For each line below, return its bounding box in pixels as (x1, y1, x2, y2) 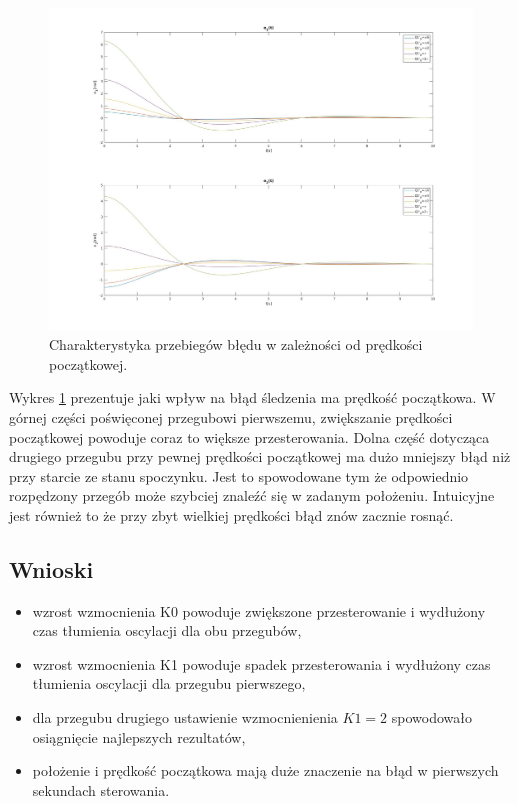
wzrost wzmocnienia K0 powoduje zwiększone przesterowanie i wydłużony (32, 600, 486, 621)
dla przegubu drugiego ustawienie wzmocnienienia (32, 707, 338, 728)
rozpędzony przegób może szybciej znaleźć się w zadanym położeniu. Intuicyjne (9, 485, 495, 506)
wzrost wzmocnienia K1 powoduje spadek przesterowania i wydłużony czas (32, 653, 491, 674)
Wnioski (9, 553, 94, 584)
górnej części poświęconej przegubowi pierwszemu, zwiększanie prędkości (9, 406, 453, 427)
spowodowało (391, 707, 472, 728)
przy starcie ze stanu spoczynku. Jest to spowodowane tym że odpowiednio (9, 465, 469, 486)
